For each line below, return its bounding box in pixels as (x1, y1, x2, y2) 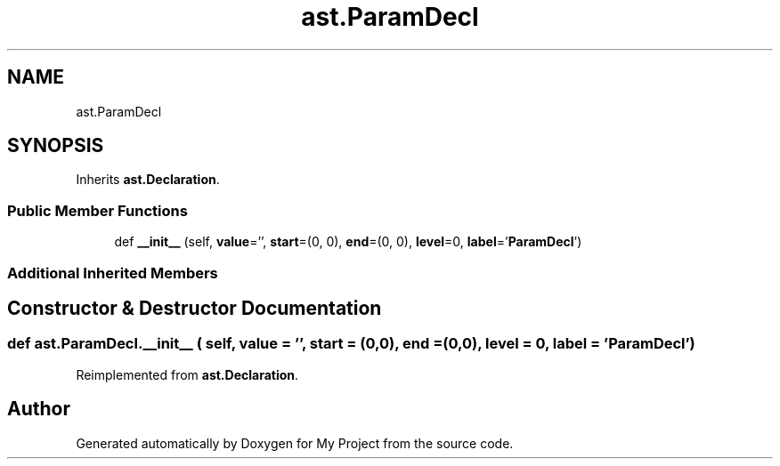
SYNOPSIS (7, 134, 104, 157)
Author (7, 398, 70, 421)
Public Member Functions (7, 201, 188, 220)
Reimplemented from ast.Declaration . (76, 366, 299, 382)
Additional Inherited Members (7, 263, 218, 282)
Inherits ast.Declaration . (76, 172, 220, 188)
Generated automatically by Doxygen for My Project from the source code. (76, 435, 514, 451)
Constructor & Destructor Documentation (7, 296, 382, 319)
